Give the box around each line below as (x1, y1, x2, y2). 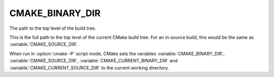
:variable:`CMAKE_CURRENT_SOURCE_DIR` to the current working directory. (9, 64, 169, 70)
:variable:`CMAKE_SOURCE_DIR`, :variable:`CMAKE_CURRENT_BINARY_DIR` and (9, 58, 178, 64)
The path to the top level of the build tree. (9, 25, 96, 31)
